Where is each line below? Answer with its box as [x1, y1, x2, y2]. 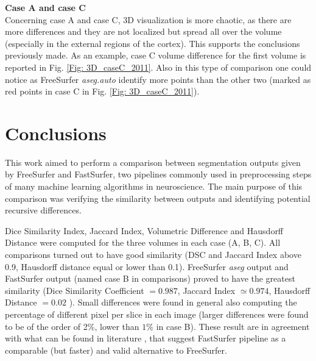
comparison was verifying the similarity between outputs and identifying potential [5, 191, 311, 204]
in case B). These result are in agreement [156, 320, 310, 332]
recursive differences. [5, 204, 82, 216]
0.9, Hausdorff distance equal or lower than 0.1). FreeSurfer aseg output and [5, 260, 289, 273]
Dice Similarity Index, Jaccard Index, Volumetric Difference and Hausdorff [5, 224, 284, 237]
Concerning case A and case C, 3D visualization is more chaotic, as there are [5, 13, 292, 26]
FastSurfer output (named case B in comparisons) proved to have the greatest [5, 272, 295, 285]
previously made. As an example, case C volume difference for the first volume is [5, 49, 306, 62]
